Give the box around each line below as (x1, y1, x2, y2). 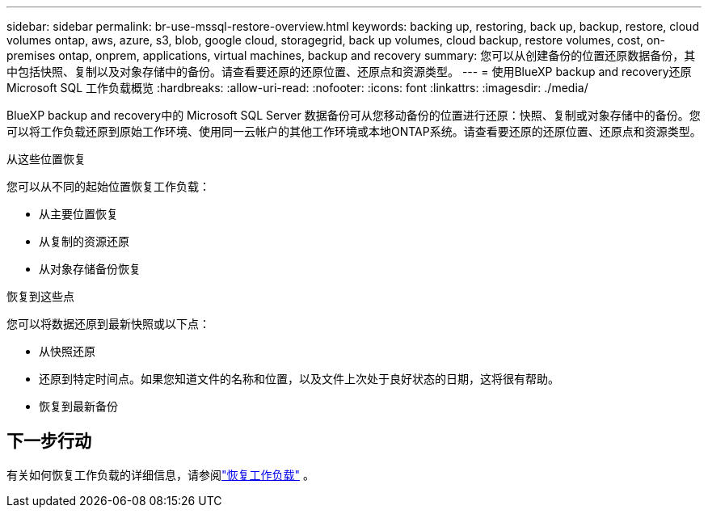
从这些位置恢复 (6, 152, 86, 166)
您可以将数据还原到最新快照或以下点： (6, 317, 210, 331)
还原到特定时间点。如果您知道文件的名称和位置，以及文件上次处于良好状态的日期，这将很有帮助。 (39, 372, 559, 385)
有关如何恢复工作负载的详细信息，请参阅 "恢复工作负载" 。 (6, 467, 314, 482)
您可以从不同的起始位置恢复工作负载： (6, 179, 210, 193)
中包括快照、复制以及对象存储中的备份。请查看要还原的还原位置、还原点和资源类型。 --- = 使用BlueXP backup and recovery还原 (6, 65, 692, 78)
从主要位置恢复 (39, 207, 118, 221)
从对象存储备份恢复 (39, 262, 141, 276)
